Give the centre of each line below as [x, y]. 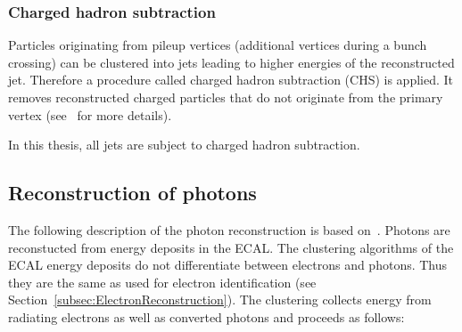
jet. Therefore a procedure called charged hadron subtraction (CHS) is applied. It [231, 80]
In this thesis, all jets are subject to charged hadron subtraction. [184, 145]
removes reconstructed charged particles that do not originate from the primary [226, 97]
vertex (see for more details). [90, 114]
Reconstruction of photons [132, 193]
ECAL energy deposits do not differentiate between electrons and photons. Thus [228, 265]
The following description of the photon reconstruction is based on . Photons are [229, 229]
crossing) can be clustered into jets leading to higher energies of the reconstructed [231, 62]
